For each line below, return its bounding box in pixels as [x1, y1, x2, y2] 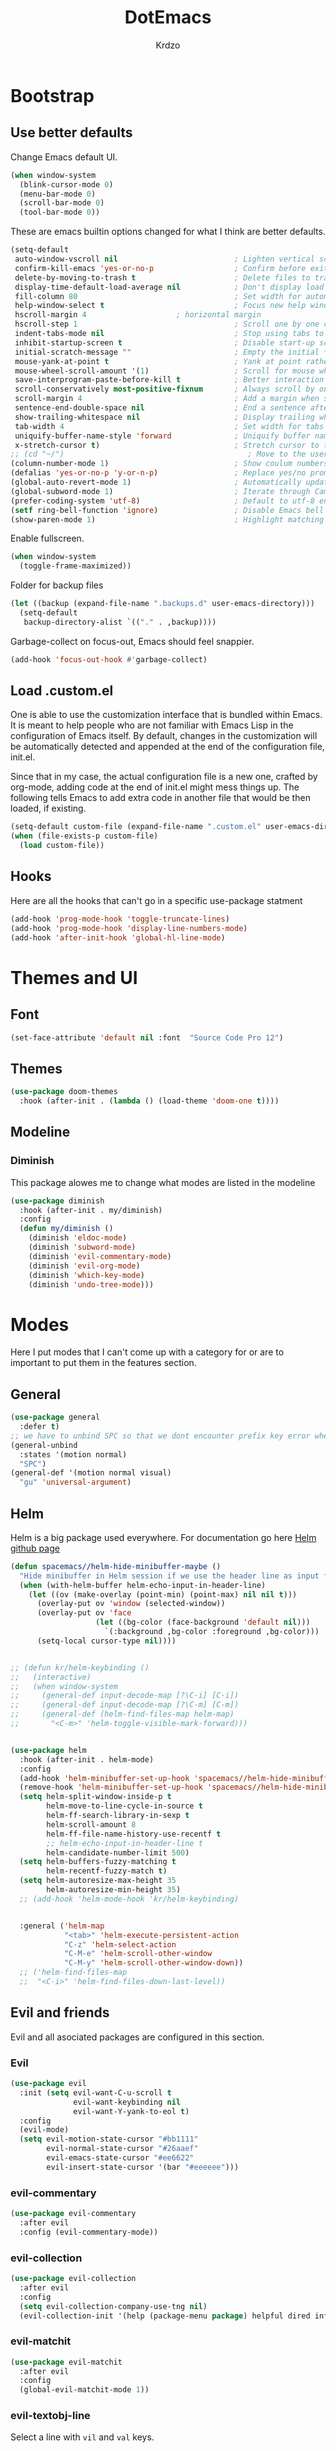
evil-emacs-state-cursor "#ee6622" [46, 2153, 195, 2163]
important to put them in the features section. [10, 1357, 197, 1369]
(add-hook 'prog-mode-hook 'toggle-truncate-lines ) [10, 914, 230, 924]
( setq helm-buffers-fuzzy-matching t [19, 1857, 177, 1867]
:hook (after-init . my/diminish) [19, 1205, 163, 1215]
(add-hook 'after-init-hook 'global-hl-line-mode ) [10, 932, 226, 943]
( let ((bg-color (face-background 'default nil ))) [95, 1617, 311, 1628]
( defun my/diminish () [19, 1224, 114, 1234]
